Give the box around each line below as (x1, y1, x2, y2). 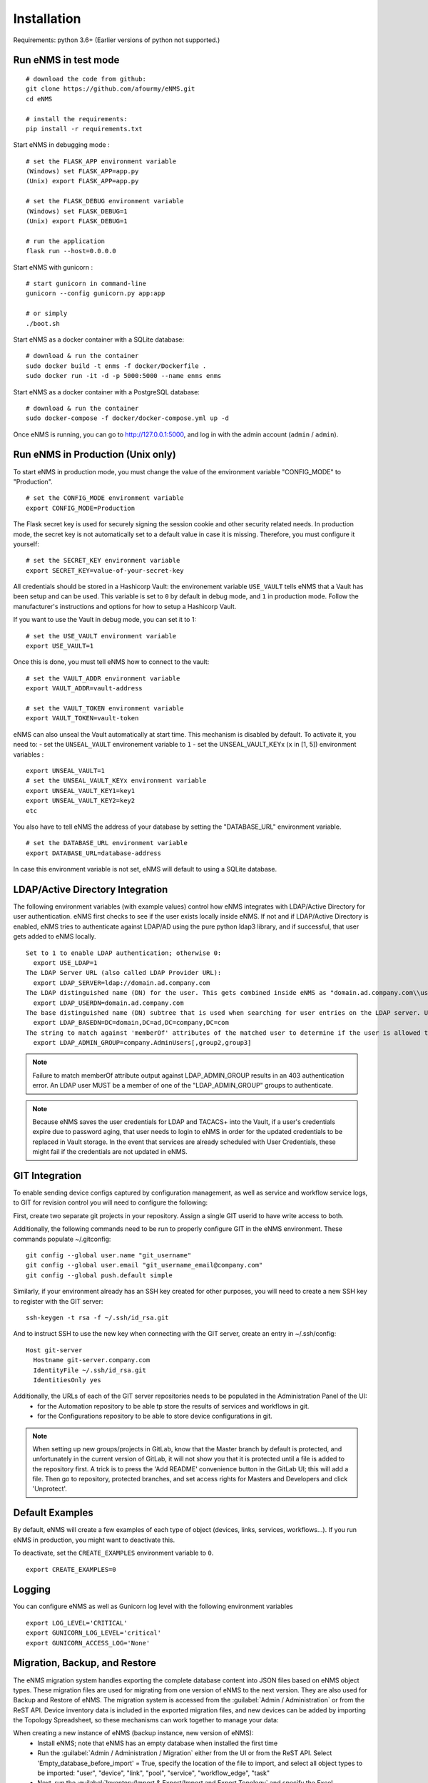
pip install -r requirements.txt (26, 125, 143, 133)
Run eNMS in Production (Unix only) (13, 449, 176, 461)
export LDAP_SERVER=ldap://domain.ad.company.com (33, 979, 210, 987)
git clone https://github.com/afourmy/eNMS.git (26, 85, 195, 93)
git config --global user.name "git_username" (26, 1252, 192, 1260)
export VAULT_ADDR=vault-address (26, 685, 143, 693)
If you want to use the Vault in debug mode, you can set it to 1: (13, 615, 196, 624)
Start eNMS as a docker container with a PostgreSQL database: (13, 387, 200, 396)
